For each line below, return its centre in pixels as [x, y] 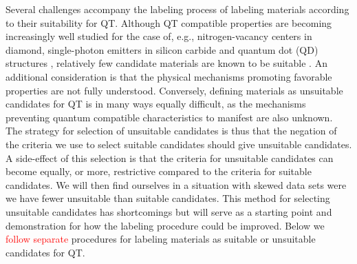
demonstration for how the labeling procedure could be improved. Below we [165, 225]
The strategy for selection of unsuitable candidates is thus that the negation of [171, 131]
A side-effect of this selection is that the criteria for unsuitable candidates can [170, 158]
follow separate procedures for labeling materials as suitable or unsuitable [161, 239]
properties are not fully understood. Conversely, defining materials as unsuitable [174, 90]
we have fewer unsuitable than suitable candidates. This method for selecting [168, 198]
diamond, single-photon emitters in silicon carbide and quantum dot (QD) [162, 49]
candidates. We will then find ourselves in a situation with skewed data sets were [176, 184]
